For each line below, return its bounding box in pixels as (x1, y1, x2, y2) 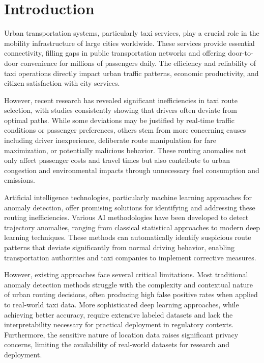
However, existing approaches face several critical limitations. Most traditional (4, 269, 248, 280)
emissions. (4, 175, 35, 185)
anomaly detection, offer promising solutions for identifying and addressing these (4, 202, 255, 212)
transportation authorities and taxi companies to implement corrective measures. (4, 252, 256, 262)
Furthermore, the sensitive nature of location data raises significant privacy (4, 329, 239, 340)
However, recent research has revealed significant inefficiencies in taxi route (4, 94, 238, 105)
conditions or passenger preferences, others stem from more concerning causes (4, 125, 246, 135)
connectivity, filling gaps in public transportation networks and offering (4, 47, 226, 58)
